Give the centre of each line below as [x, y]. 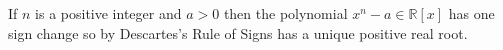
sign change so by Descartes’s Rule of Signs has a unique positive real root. [238, 32]
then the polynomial [285, 13]
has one [471, 13]
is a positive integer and [108, 13]
